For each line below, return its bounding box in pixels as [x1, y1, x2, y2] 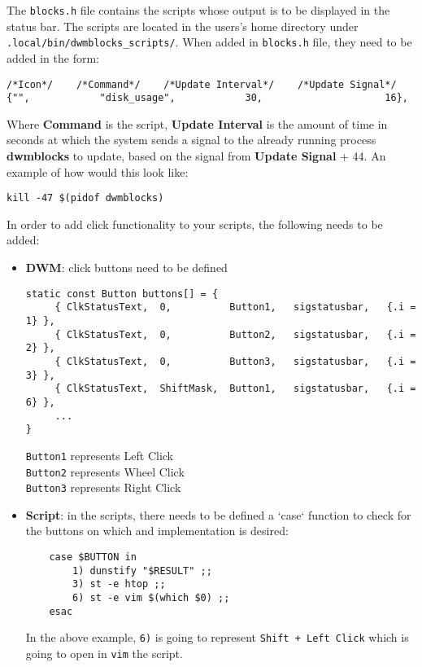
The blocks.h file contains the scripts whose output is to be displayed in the [7, 2, 390, 18]
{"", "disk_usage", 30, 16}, [7, 92, 408, 104]
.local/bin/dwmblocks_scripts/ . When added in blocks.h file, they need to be [7, 33, 412, 50]
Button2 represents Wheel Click [25, 463, 185, 480]
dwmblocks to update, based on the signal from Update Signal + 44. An [7, 147, 386, 164]
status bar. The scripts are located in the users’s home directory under [7, 17, 359, 34]
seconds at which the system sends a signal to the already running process [7, 131, 376, 148]
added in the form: [7, 49, 100, 66]
